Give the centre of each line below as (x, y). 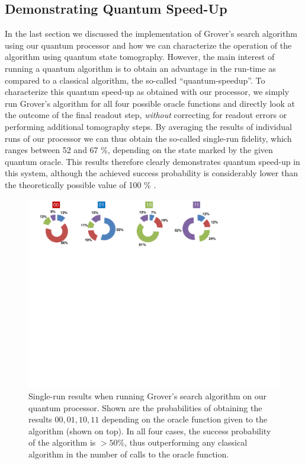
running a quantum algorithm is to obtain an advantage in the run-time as (140, 68)
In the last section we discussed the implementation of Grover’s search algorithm (151, 34)
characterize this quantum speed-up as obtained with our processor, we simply (147, 92)
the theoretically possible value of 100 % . (81, 184)
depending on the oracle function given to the (184, 419)
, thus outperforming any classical (186, 442)
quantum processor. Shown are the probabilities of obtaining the (145, 407)
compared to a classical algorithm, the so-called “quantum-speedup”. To (135, 80)
